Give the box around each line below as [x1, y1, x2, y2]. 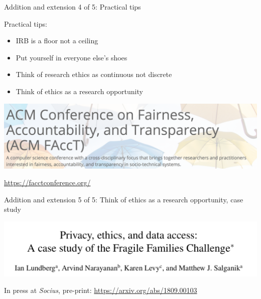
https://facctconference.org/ [4, 177, 91, 188]
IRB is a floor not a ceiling [16, 35, 98, 46]
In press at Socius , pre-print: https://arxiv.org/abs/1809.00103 [4, 285, 197, 295]
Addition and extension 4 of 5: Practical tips [4, 2, 141, 12]
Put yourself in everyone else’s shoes [16, 52, 127, 62]
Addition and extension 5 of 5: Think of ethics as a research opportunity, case [4, 194, 243, 204]
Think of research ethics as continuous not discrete [16, 69, 172, 80]
